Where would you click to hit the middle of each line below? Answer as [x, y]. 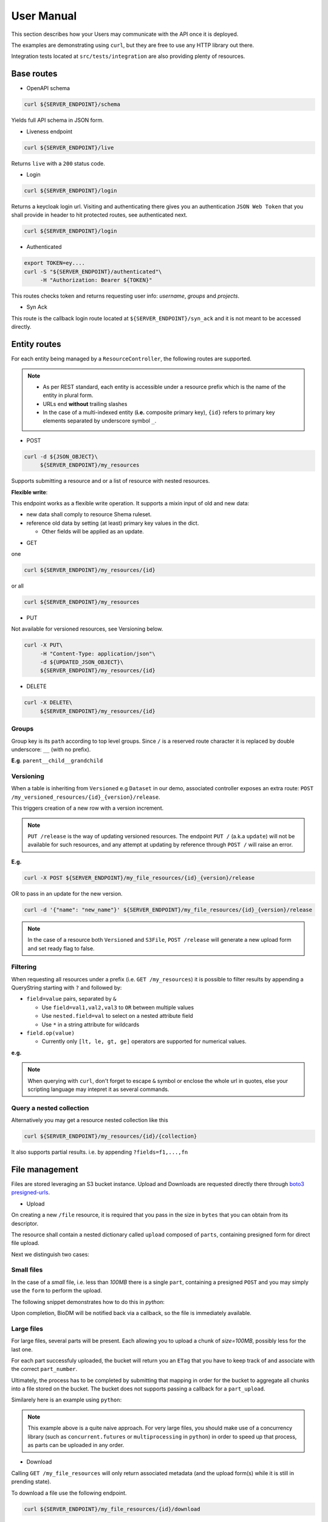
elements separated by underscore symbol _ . [100, 421]
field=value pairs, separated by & [71, 999]
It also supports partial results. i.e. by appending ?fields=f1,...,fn [100, 1152]
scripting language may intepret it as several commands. [98, 1089]
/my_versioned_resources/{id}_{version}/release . [86, 797]
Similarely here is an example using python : [67, 1400]
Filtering [24, 967]
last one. [22, 1349]
